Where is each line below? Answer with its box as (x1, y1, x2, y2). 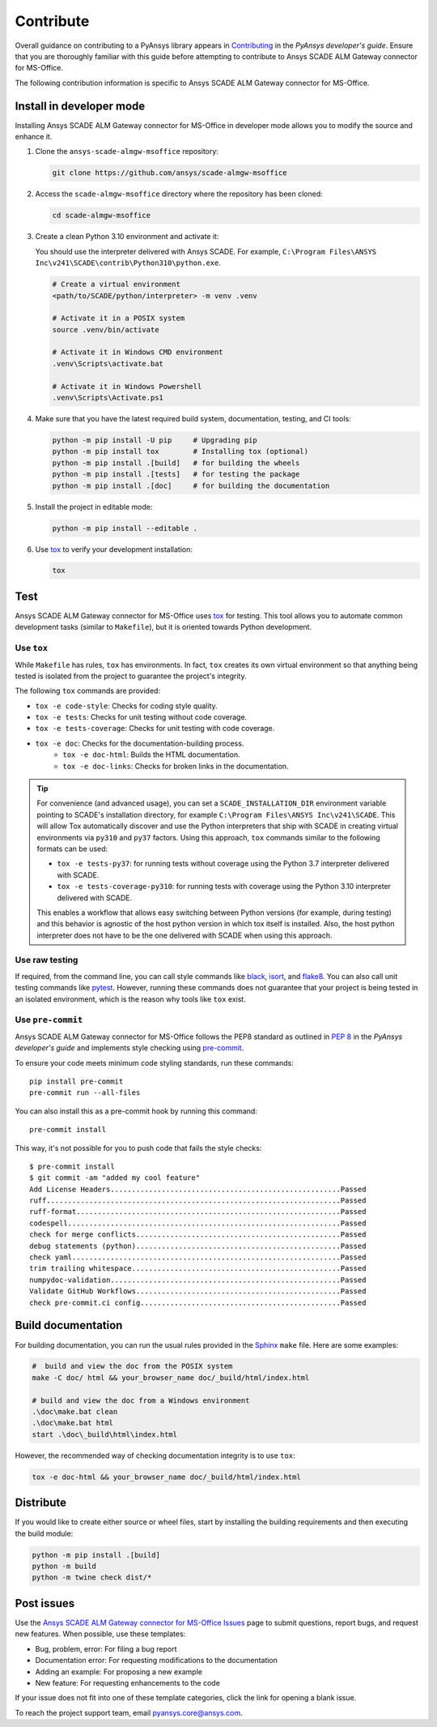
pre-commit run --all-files (29, 1088, 141, 1097)
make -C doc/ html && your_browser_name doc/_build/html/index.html (32, 1373, 310, 1382)
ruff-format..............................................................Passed (29, 1208, 367, 1216)
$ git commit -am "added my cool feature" (29, 1173, 201, 1182)
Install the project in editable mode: (35, 502, 153, 511)
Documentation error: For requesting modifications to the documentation (35, 1656, 278, 1665)
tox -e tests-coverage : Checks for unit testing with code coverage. (35, 724, 275, 733)
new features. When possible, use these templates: (15, 1629, 186, 1639)
